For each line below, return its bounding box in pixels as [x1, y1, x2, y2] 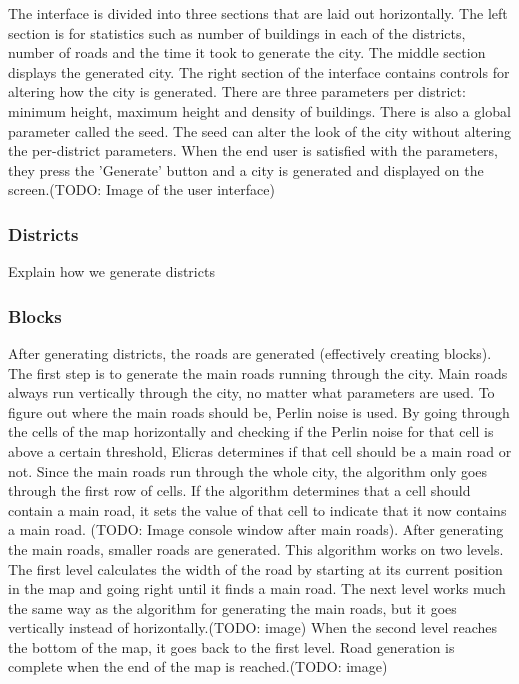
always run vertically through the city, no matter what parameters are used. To [8, 382, 495, 403]
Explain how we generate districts [8, 261, 215, 282]
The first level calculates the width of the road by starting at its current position [8, 558, 503, 579]
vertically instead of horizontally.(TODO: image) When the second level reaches [8, 617, 497, 638]
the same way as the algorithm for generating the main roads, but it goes [8, 597, 457, 618]
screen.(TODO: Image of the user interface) [8, 179, 275, 200]
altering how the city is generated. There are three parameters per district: [8, 81, 466, 102]
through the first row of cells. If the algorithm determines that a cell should [8, 480, 471, 501]
